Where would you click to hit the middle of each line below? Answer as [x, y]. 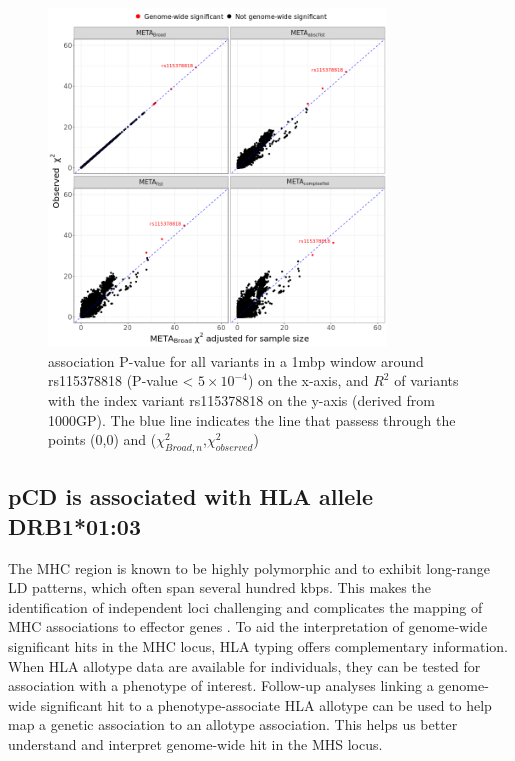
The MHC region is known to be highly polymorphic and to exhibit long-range [249, 567]
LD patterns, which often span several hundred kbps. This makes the [219, 587]
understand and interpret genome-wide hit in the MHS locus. [195, 743]
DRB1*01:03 [74, 525]
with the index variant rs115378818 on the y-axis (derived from [241, 399]
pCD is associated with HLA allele [191, 496]
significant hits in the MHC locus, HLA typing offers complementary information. [258, 645]
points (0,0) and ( [102, 439]
